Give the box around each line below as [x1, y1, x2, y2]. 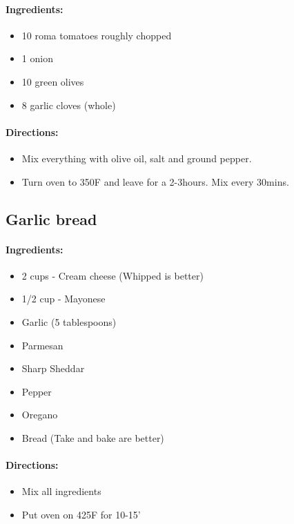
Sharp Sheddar [21, 361, 85, 376]
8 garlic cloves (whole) [21, 97, 116, 112]
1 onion [21, 51, 53, 66]
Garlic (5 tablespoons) [21, 314, 117, 329]
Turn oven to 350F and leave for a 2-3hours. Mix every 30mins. [21, 174, 289, 188]
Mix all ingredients [21, 484, 101, 498]
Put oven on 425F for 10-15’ [21, 507, 141, 521]
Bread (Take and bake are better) [21, 430, 164, 445]
